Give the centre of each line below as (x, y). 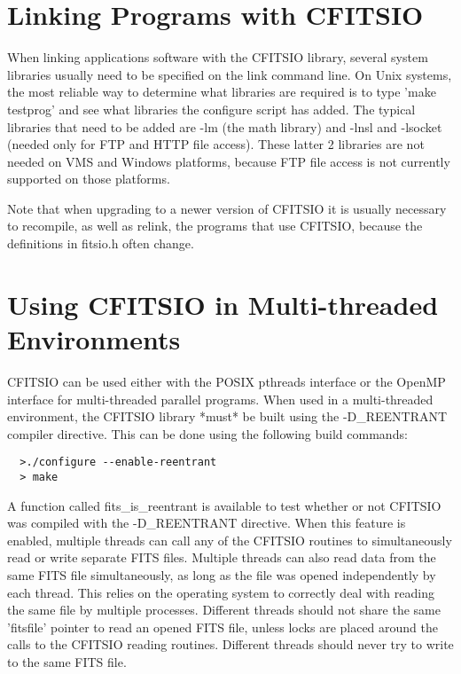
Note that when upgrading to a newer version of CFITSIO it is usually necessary (227, 208)
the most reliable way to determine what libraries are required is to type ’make (222, 92)
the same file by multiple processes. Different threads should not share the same (224, 610)
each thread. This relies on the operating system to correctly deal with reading (221, 592)
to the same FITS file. (67, 662)
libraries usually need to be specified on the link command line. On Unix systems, (230, 74)
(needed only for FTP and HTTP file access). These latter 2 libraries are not (216, 144)
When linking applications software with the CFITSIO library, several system (218, 57)
